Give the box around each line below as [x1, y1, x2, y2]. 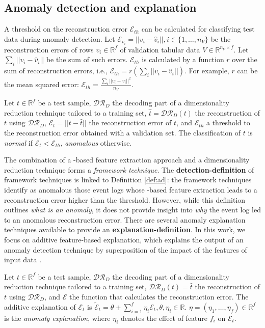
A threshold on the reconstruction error [4, 23, 127, 34]
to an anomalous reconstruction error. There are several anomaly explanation [4, 214, 246, 225]
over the [232, 54, 257, 65]
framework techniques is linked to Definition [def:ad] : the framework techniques [4, 174, 252, 185]
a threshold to [206, 117, 250, 128]
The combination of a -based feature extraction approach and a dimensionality [4, 154, 250, 165]
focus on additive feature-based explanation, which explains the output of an [4, 234, 244, 244]
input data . [4, 254, 42, 265]
